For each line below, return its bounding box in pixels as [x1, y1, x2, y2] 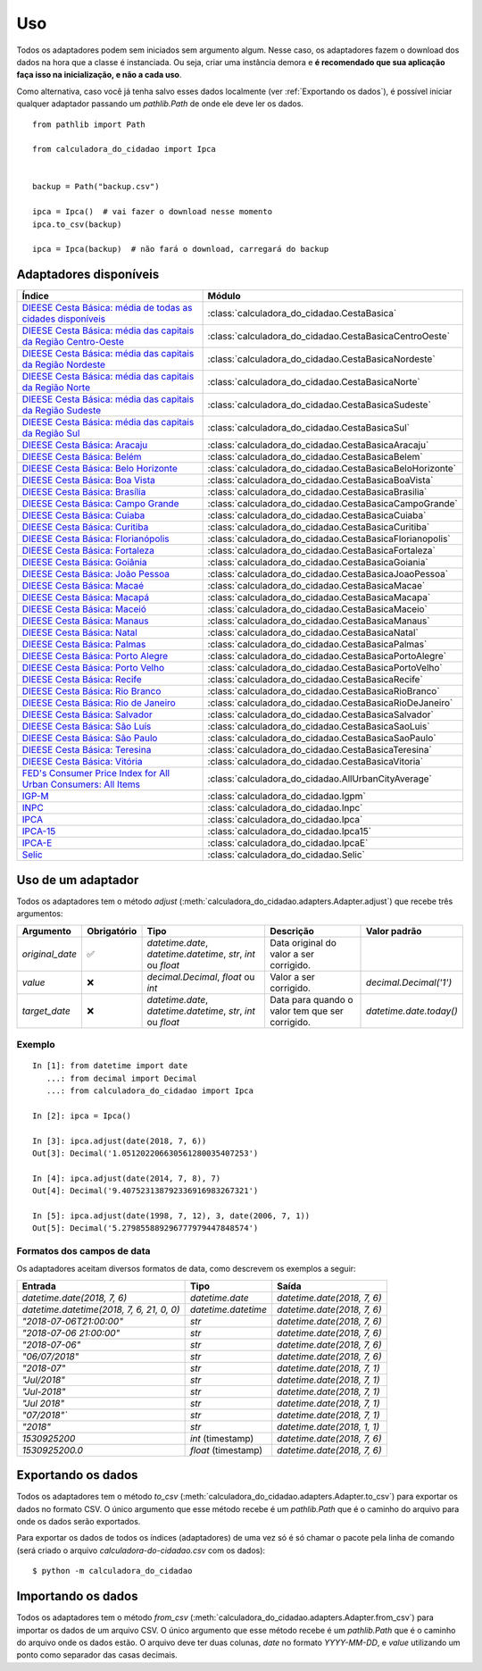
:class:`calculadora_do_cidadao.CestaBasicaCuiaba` [207, 509, 427, 522]
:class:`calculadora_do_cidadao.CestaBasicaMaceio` [207, 603, 428, 615]
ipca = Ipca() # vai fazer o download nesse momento [32, 206, 272, 217]
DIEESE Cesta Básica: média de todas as [21, 302, 193, 314]
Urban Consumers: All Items [21, 778, 141, 790]
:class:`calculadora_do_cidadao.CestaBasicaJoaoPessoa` [207, 568, 449, 581]
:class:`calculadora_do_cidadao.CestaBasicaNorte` [207, 376, 420, 389]
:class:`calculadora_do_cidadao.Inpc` [207, 802, 363, 815]
